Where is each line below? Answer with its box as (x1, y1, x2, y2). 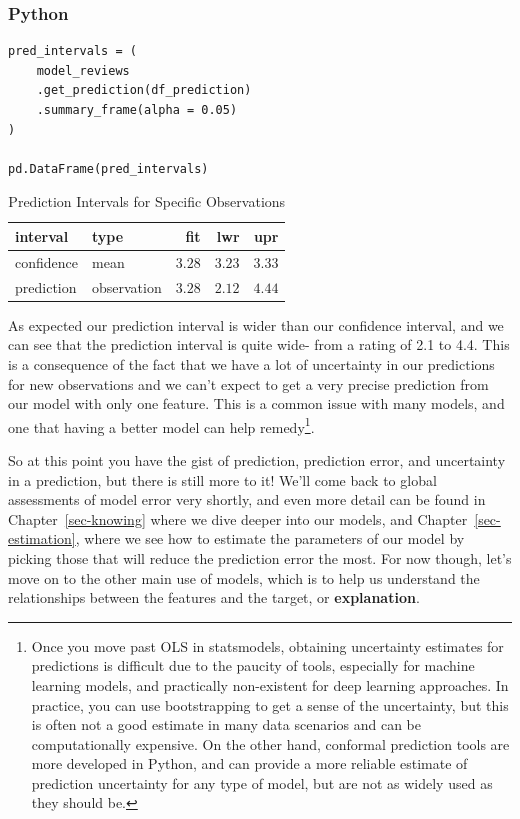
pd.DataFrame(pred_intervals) (8, 161, 209, 176)
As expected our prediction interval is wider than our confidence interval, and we (8, 314, 504, 335)
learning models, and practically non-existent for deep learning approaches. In (31, 674, 509, 695)
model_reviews (36, 63, 130, 78)
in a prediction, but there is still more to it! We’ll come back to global (8, 469, 437, 490)
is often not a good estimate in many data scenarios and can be (31, 714, 422, 735)
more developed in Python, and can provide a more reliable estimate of (31, 753, 468, 774)
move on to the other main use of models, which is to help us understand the (8, 567, 480, 588)
